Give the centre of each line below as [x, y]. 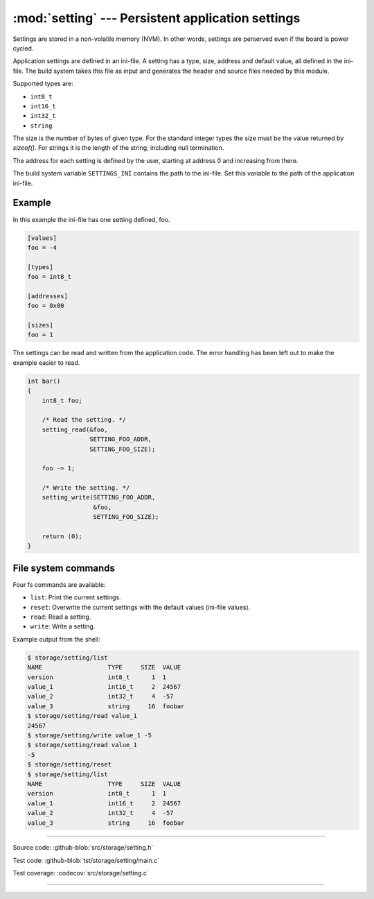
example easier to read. [46, 362]
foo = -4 [42, 247]
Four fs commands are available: [59, 584]
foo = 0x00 [46, 306]
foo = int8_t [50, 277]
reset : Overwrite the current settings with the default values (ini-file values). [140, 607]
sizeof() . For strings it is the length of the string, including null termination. [118, 148]
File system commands [64, 568]
